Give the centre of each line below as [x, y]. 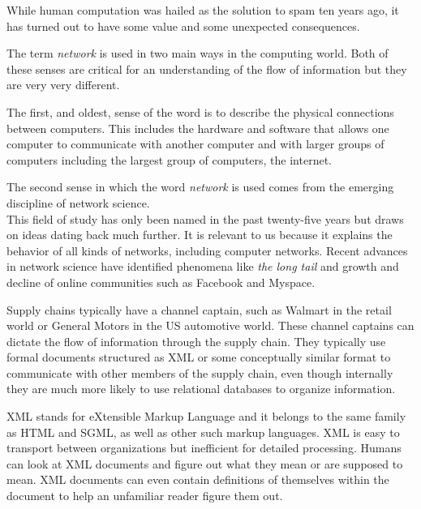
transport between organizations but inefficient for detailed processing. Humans [204, 448]
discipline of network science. [78, 202]
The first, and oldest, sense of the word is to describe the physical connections [200, 111]
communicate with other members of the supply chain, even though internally [200, 372]
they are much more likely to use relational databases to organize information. [201, 389]
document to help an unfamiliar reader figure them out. [145, 496]
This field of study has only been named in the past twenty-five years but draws [205, 218]
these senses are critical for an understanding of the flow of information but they [207, 68]
